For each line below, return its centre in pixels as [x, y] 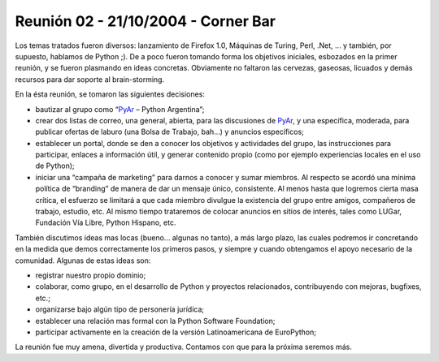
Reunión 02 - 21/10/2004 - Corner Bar [146, 21]
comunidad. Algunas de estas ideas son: [83, 261]
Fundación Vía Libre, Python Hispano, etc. [106, 222]
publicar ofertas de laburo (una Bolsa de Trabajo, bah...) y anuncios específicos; [170, 132]
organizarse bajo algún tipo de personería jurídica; [120, 309]
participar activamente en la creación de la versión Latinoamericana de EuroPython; [176, 332]
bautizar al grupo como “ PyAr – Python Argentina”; [120, 109]
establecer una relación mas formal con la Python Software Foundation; [155, 321]
